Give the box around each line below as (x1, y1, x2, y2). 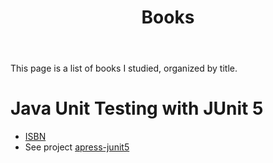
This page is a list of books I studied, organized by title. (10, 62, 238, 75)
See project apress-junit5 (24, 141, 130, 153)
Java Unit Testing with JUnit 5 (10, 97, 264, 120)
